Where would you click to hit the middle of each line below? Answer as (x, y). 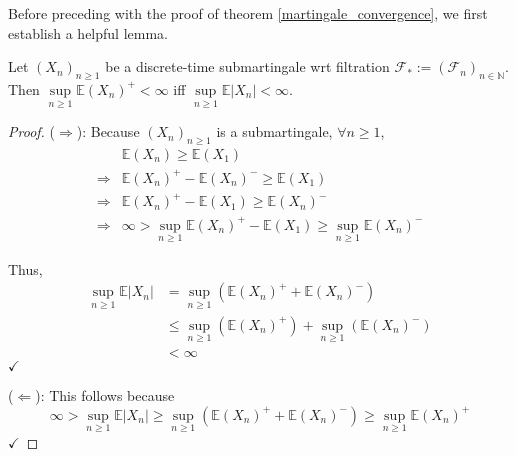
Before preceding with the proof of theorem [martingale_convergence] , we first (248, 13)
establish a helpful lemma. (88, 32)
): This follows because (105, 394)
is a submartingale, (274, 131)
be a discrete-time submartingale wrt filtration (247, 66)
